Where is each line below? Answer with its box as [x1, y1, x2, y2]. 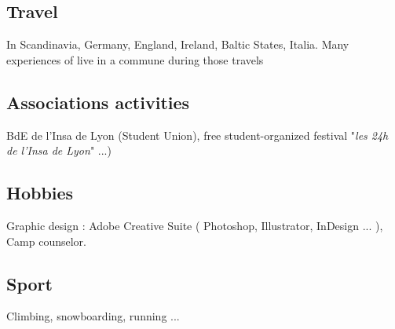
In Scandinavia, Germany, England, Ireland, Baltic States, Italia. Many [6, 36, 349, 53]
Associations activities [6, 90, 190, 114]
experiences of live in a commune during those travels [6, 51, 264, 68]
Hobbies [6, 181, 74, 205]
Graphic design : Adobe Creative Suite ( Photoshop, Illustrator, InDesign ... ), [6, 217, 383, 233]
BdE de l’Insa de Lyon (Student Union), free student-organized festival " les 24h [6, 126, 389, 143]
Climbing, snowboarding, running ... [6, 308, 180, 324]
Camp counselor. [6, 232, 87, 249]
